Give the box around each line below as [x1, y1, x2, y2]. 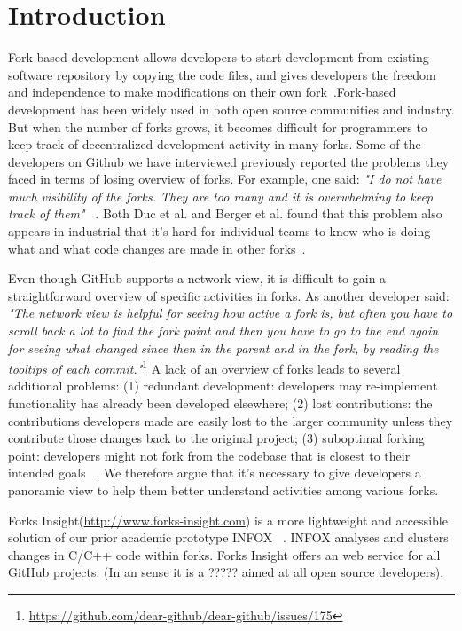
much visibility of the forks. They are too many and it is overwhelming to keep [8, 186, 433, 205]
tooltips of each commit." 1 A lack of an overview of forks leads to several [8, 357, 401, 377]
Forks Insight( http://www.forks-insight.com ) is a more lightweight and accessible [8, 510, 448, 529]
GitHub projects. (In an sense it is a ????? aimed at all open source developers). [8, 563, 444, 581]
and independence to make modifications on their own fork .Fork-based [8, 83, 396, 101]
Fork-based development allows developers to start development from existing [8, 48, 429, 67]
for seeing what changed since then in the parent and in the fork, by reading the [8, 338, 439, 357]
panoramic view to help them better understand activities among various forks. [8, 481, 439, 500]
